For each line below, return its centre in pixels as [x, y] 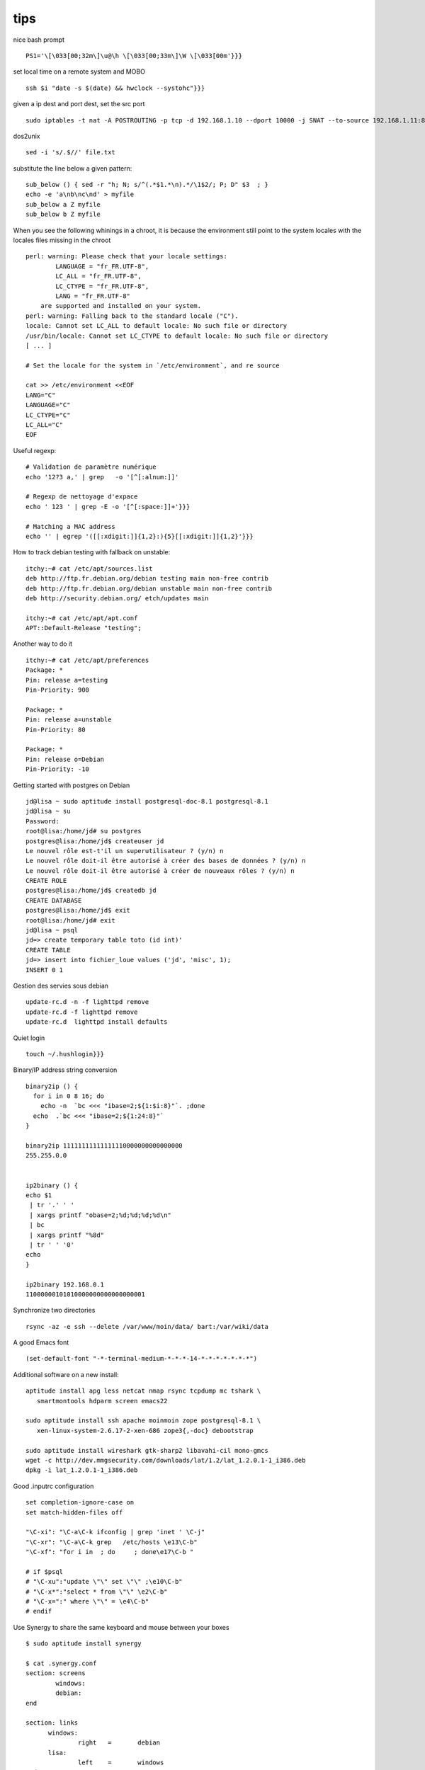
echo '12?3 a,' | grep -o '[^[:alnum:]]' [102, 477]
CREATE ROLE [46, 881]
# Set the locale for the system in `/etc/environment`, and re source [153, 365]
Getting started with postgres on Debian [72, 785]
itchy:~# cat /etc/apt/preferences [87, 660]
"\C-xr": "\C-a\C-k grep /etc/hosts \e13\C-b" [112, 1542]
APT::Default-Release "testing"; [84, 628]
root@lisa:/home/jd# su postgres [84, 831]
